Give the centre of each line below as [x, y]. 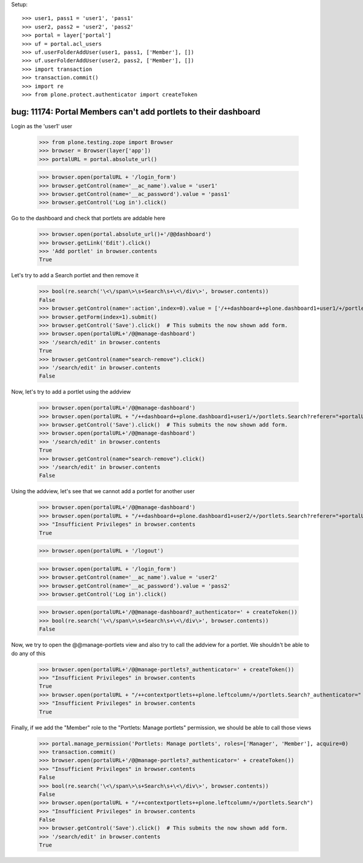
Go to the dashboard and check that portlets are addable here [88, 218]
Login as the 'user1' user [42, 126]
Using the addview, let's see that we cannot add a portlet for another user [103, 491]
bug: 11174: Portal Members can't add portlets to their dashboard [136, 112]
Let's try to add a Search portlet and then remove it [75, 275]
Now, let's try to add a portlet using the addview [71, 392]
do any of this [28, 653]
